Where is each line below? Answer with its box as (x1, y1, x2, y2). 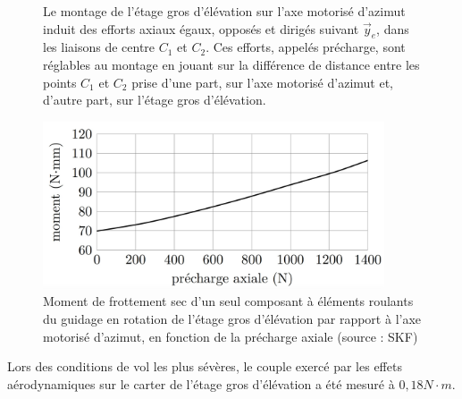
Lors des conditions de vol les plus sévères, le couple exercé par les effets (7, 357, 402, 376)
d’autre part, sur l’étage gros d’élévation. (43, 90, 266, 109)
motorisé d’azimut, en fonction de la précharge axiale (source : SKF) (43, 327, 418, 345)
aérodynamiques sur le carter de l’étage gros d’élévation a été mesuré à (7, 374, 395, 393)
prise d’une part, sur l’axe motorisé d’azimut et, (131, 72, 393, 91)
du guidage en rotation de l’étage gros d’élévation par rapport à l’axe (43, 310, 422, 328)
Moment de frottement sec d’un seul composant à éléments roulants (43, 292, 414, 310)
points (43, 72, 77, 91)
